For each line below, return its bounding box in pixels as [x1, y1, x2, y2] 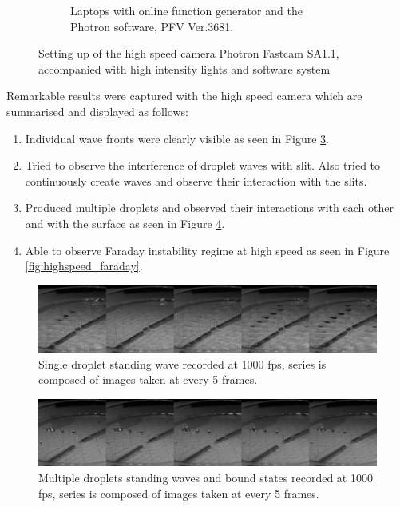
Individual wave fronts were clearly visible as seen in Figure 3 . [25, 130, 330, 146]
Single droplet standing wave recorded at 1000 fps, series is [38, 355, 327, 372]
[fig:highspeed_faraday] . [25, 257, 143, 274]
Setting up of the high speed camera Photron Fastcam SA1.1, [38, 45, 339, 62]
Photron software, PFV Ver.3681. [70, 18, 234, 34]
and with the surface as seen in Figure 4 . [25, 214, 225, 231]
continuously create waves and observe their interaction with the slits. [25, 172, 367, 189]
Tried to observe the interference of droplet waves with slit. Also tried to [25, 157, 381, 174]
